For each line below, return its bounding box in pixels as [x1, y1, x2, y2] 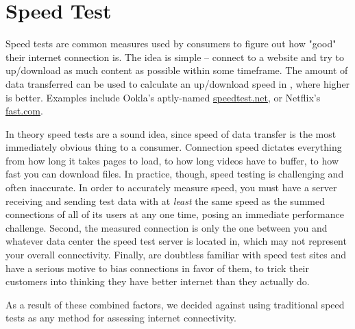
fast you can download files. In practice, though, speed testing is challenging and [5, 167, 344, 181]
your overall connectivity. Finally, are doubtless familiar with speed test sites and [5, 247, 347, 262]
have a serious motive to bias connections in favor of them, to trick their [5, 260, 309, 275]
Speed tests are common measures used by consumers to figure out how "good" [5, 36, 336, 51]
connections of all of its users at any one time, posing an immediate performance [5, 207, 344, 221]
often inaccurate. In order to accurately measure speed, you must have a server [5, 180, 337, 195]
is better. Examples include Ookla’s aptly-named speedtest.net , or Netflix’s [5, 90, 321, 104]
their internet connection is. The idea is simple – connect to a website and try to [5, 49, 344, 64]
